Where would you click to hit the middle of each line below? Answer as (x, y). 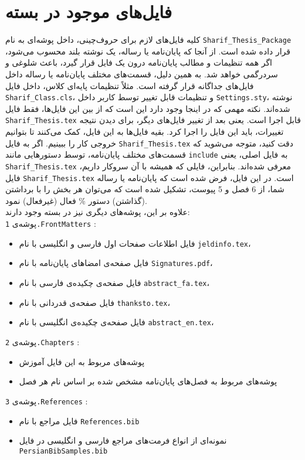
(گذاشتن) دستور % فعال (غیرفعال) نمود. (76, 200)
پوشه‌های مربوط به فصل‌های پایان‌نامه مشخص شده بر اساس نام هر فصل (148, 381)
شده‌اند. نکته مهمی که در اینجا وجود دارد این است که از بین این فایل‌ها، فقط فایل (148, 108)
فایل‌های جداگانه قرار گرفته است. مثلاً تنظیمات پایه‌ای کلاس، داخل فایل (130, 85)
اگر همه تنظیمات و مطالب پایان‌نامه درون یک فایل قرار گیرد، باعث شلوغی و (139, 62)
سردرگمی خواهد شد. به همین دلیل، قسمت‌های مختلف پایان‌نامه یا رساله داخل (142, 74)
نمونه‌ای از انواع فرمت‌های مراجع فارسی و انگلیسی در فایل (123, 440)
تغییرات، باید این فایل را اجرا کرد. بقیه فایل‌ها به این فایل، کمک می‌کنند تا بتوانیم (145, 132)
